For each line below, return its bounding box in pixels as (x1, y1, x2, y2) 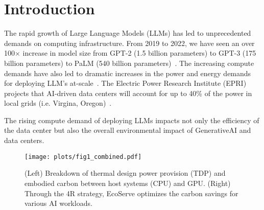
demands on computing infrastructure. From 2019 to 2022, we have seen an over (4, 37, 255, 48)
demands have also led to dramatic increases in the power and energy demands (4, 67, 251, 78)
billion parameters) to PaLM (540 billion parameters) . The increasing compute (4, 57, 254, 68)
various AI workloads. (25, 198, 92, 208)
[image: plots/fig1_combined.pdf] (25, 153, 142, 160)
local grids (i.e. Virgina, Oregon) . (4, 98, 112, 108)
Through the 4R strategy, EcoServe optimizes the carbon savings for (25, 188, 238, 198)
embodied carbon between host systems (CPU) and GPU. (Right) (25, 177, 231, 188)
